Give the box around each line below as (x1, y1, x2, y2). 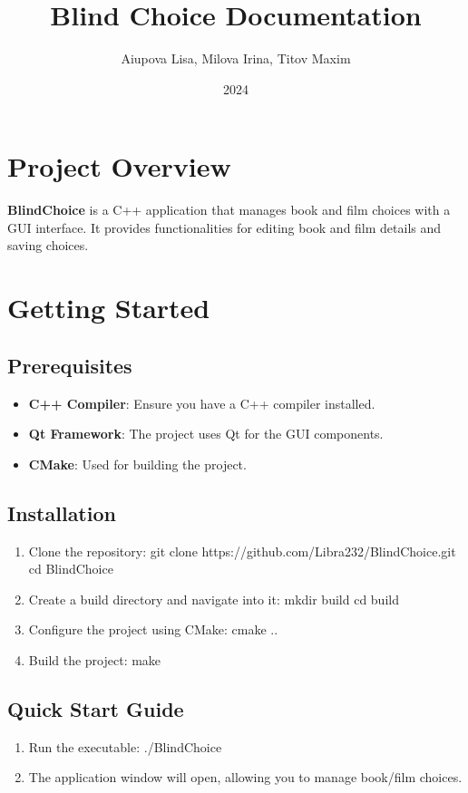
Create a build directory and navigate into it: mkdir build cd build (28, 589, 399, 608)
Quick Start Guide (7, 694, 184, 722)
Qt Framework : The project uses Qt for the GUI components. (28, 424, 384, 443)
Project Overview (7, 148, 231, 185)
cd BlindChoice (28, 559, 113, 578)
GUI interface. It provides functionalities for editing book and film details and (7, 218, 442, 237)
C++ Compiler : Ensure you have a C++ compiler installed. (28, 393, 375, 412)
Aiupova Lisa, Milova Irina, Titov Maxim (121, 49, 351, 68)
